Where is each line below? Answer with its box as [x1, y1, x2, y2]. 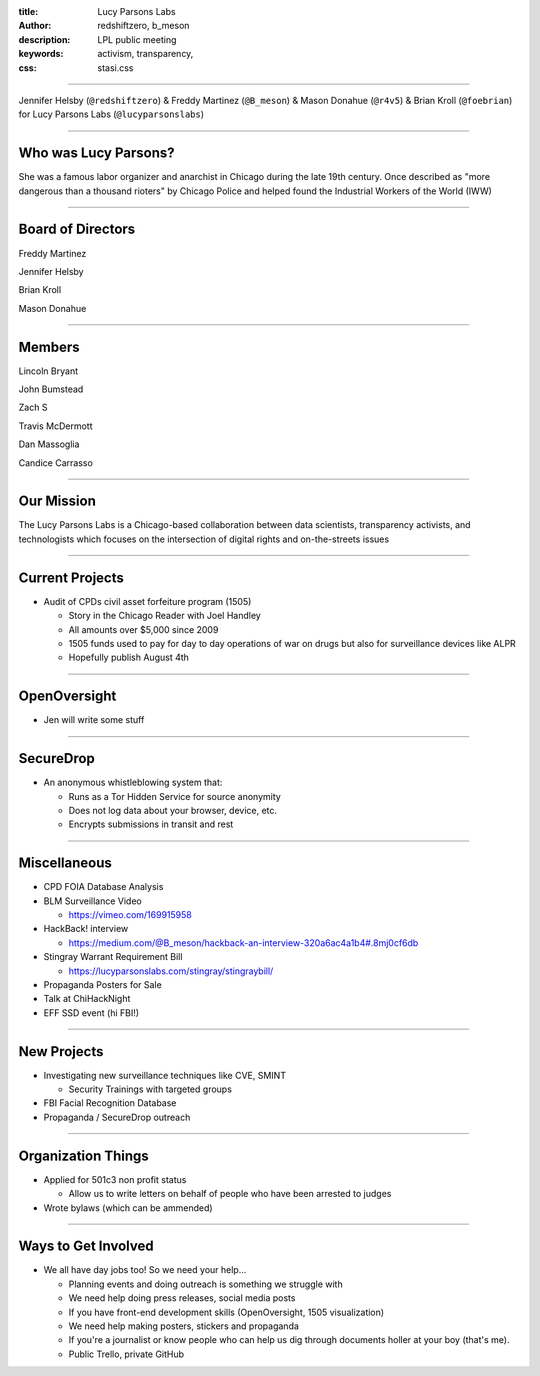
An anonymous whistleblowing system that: [43, 776, 223, 789]
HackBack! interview [43, 923, 129, 935]
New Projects [18, 1043, 104, 1060]
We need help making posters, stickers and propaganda [68, 1320, 300, 1332]
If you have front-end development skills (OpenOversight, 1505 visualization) [68, 1306, 385, 1318]
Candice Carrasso [18, 456, 94, 469]
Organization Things [18, 1147, 149, 1164]
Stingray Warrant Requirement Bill [43, 951, 183, 963]
